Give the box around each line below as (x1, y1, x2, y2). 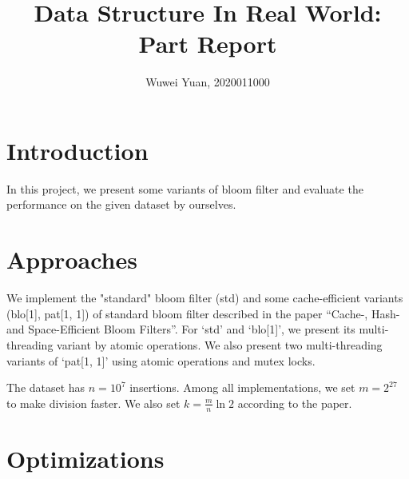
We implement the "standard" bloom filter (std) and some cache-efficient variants (6, 289, 403, 306)
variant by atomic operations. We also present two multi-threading (57, 336, 383, 353)
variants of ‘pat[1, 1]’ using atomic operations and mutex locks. (6, 352, 316, 369)
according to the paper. (237, 394, 352, 411)
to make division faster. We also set (6, 394, 181, 411)
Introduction (6, 134, 149, 166)
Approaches (6, 243, 137, 276)
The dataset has (6, 379, 85, 396)
